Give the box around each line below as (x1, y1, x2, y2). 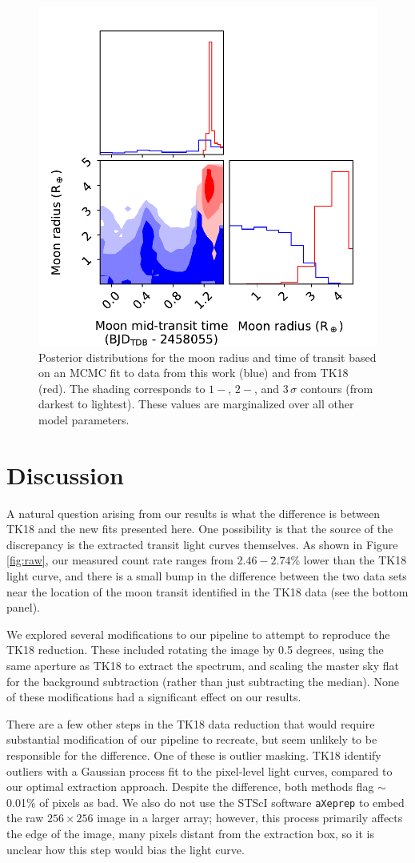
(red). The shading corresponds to (38, 379, 206, 396)
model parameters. (38, 411, 130, 427)
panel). (6, 599, 41, 616)
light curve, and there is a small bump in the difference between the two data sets (6, 568, 407, 584)
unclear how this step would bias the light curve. (6, 841, 245, 857)
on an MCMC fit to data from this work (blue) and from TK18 (38, 364, 349, 381)
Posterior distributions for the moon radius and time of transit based (38, 348, 377, 365)
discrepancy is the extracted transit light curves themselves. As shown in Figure (6, 536, 398, 552)
